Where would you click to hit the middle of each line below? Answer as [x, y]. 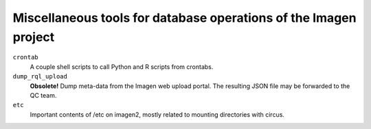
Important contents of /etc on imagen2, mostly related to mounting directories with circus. [157, 114]
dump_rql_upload [40, 76]
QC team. [43, 95]
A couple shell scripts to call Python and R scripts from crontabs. [122, 67]
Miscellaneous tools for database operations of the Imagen [184, 18]
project [34, 37]
